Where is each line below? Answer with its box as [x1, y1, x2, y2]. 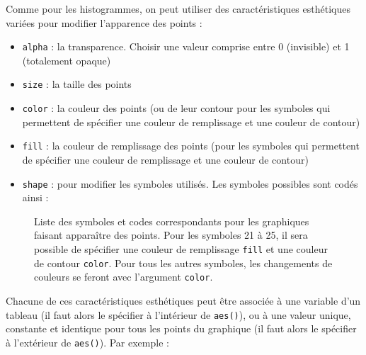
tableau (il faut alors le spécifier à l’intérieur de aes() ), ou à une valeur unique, [6, 307, 351, 322]
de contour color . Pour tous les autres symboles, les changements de [34, 255, 333, 270]
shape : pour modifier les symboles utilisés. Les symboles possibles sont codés [22, 176, 358, 191]
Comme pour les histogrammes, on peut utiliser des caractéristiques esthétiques [6, 1, 350, 16]
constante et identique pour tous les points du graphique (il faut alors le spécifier [6, 321, 357, 336]
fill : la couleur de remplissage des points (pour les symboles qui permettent [22, 138, 360, 153]
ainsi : [22, 190, 49, 205]
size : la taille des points [22, 77, 132, 91]
